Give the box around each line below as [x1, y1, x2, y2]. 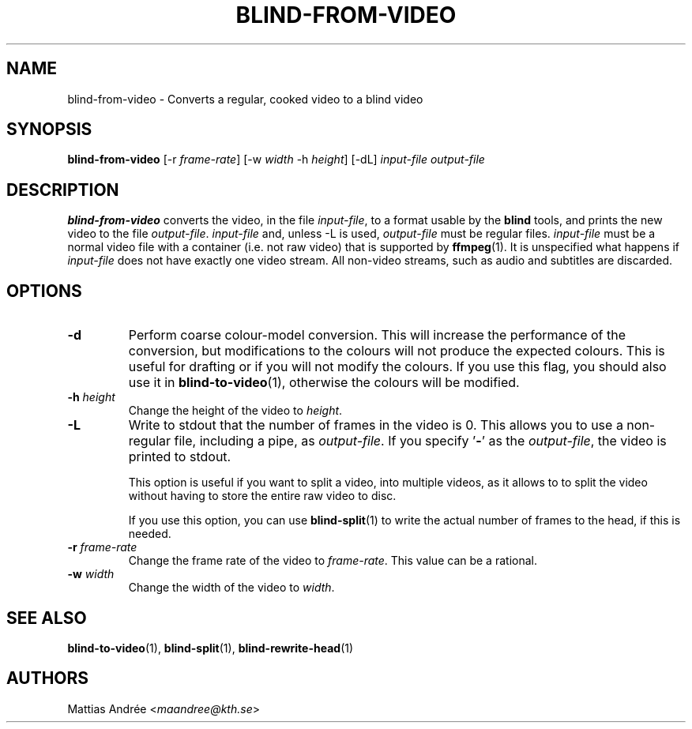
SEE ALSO [6, 607, 87, 628]
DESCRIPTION [6, 179, 119, 200]
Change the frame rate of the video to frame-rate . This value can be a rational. [128, 554, 537, 568]
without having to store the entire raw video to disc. [128, 489, 397, 503]
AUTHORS [6, 668, 89, 689]
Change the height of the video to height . [128, 404, 343, 418]
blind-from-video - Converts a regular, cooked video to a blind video [67, 92, 423, 106]
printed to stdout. [128, 449, 231, 465]
